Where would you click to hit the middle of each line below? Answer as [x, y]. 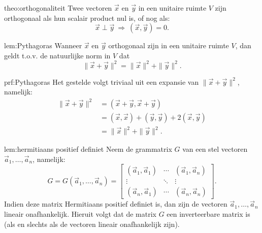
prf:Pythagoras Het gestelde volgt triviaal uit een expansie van [102, 81]
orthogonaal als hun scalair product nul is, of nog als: [87, 18]
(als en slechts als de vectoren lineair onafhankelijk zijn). [92, 224]
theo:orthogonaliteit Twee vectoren [58, 8]
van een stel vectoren [215, 149]
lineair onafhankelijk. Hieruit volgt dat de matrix [80, 214]
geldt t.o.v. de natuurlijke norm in [57, 55]
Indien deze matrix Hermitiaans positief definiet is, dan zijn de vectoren [116, 204]
